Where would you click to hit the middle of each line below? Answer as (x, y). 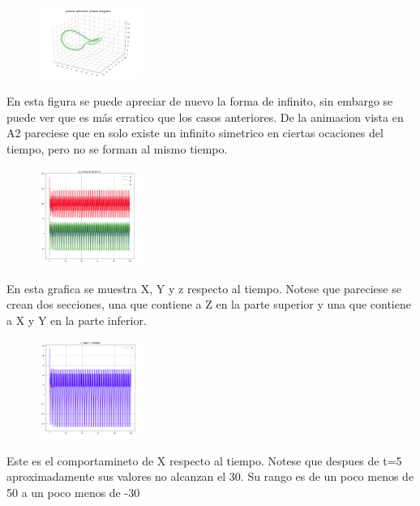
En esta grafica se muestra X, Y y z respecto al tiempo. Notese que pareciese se (204, 288)
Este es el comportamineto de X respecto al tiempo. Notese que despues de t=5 (204, 460)
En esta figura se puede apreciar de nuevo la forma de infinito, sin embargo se (200, 101)
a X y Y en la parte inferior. (77, 320)
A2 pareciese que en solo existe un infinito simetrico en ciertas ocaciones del (195, 133)
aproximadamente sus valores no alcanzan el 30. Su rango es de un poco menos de (210, 476)
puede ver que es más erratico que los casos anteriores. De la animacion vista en (205, 117)
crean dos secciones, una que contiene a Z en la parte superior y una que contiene (209, 304)
